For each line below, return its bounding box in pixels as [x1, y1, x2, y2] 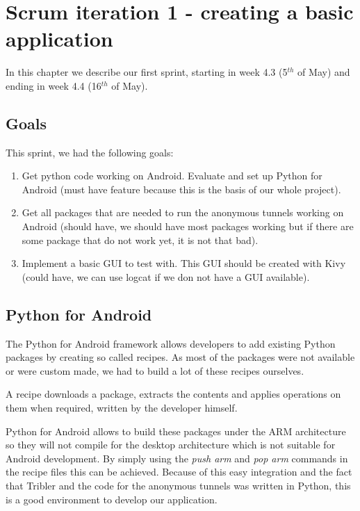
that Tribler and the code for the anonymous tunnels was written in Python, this [6, 478, 351, 492]
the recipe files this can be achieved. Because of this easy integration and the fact [6, 464, 352, 479]
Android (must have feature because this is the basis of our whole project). [22, 181, 341, 196]
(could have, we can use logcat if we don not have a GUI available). [22, 269, 310, 284]
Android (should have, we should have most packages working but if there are [22, 219, 354, 234]
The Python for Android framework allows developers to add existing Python [6, 336, 336, 350]
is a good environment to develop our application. [6, 492, 218, 506]
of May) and [297, 65, 350, 79]
